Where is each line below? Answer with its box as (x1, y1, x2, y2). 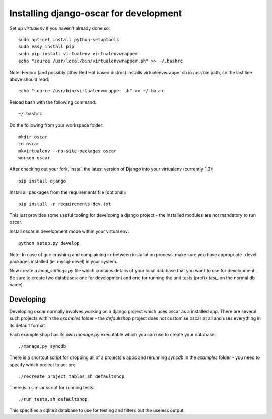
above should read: (9, 76, 50, 82)
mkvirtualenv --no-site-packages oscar (18, 148, 117, 154)
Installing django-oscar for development (9, 8, 182, 19)
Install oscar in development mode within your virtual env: (9, 228, 129, 234)
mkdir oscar (18, 134, 48, 140)
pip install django (18, 178, 66, 184)
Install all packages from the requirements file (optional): (9, 189, 127, 195)
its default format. (9, 322, 46, 328)
